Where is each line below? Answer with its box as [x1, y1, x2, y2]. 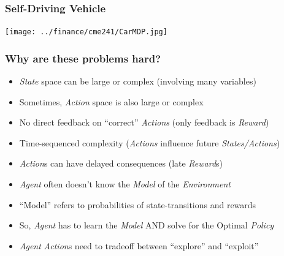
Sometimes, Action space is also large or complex [19, 95, 204, 108]
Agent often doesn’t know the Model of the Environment [19, 178, 231, 190]
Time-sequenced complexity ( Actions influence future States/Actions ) [19, 136, 280, 149]
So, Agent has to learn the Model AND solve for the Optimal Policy [19, 219, 274, 232]
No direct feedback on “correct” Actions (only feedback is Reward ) [19, 116, 269, 129]
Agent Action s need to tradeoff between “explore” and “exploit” [19, 239, 259, 252]
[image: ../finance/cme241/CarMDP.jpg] [5, 28, 167, 37]
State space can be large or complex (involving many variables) [19, 75, 256, 88]
